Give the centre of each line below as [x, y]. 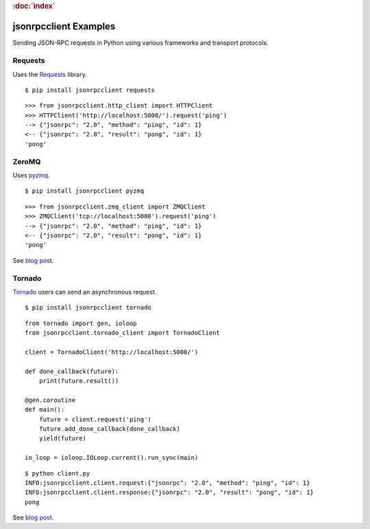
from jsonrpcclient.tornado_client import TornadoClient [123, 333]
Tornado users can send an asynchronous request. [85, 292]
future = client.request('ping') [95, 419]
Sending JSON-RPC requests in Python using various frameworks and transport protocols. [140, 43]
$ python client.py [58, 473]
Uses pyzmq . [32, 176]
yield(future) [63, 438]
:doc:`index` [34, 6]
